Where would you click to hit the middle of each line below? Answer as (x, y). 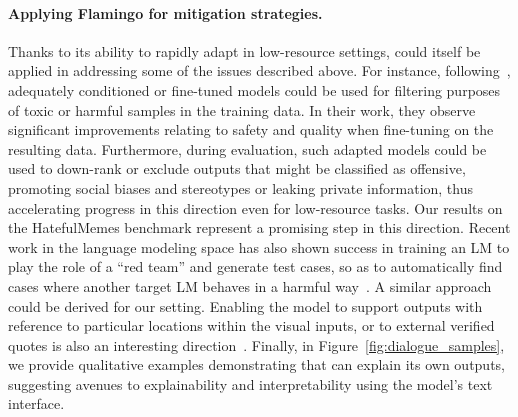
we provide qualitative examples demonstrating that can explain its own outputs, (257, 364)
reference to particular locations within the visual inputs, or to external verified (251, 325)
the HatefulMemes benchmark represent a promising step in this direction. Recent (259, 227)
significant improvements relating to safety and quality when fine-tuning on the (251, 129)
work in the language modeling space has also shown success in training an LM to (259, 246)
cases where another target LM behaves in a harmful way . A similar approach (250, 285)
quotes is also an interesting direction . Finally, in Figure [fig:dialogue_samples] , (256, 344)
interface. (36, 403)
